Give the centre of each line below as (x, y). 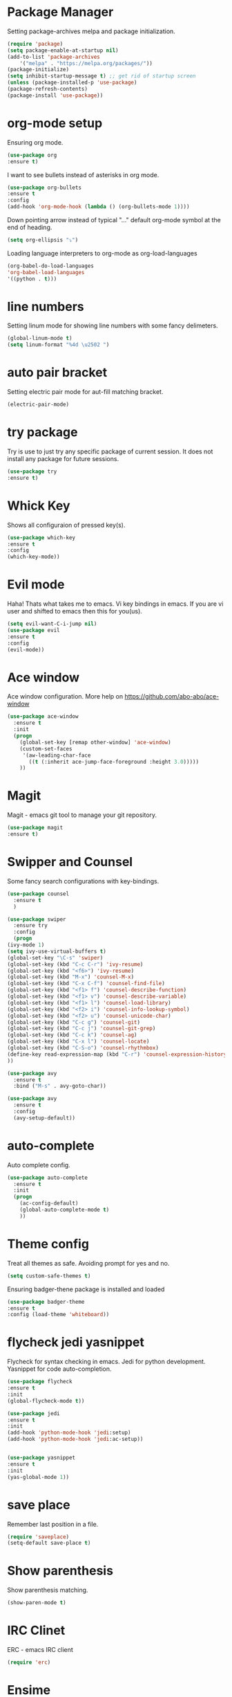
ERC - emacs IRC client (40, 1650)
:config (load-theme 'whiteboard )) (58, 1315)
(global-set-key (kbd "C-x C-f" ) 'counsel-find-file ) (86, 984)
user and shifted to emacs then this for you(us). (75, 611)
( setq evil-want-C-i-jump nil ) (52, 624)
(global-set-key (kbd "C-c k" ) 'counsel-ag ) (72, 1035)
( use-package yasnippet (41, 1458)
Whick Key (39, 505)
